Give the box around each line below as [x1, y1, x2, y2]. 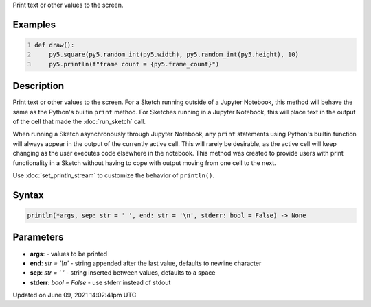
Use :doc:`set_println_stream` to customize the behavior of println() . [12, 171, 215, 180]
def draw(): [34, 41, 75, 49]
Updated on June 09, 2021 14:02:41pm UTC [12, 291, 137, 299]
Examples [12, 19, 56, 30]
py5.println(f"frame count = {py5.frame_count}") [49, 60, 220, 68]
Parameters [12, 232, 64, 243]
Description [12, 80, 65, 92]
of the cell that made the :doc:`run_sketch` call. [12, 117, 146, 126]
